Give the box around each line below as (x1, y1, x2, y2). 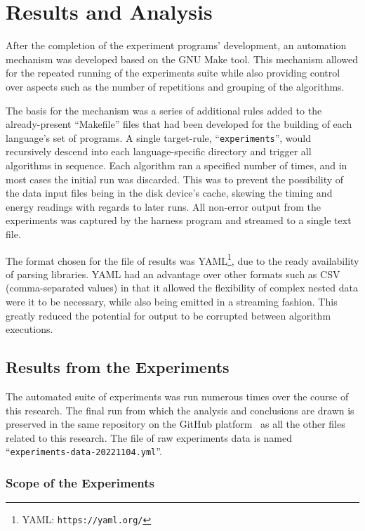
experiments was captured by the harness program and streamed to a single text (6, 213, 352, 228)
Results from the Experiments (6, 356, 230, 378)
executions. (6, 322, 53, 336)
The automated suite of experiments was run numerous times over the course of (6, 388, 349, 403)
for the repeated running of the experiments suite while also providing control (6, 65, 340, 80)
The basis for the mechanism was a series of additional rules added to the (6, 103, 322, 117)
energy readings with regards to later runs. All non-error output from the (6, 199, 321, 214)
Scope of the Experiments (6, 473, 154, 491)
